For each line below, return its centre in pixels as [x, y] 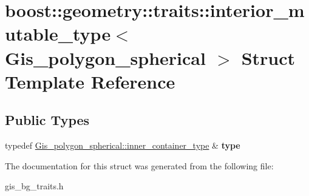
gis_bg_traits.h [34, 186]
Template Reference [90, 81]
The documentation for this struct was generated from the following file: [139, 165]
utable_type [58, 34]
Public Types [47, 120]
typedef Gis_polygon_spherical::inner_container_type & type [123, 145]
